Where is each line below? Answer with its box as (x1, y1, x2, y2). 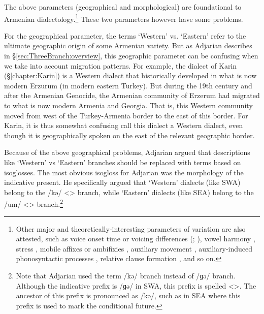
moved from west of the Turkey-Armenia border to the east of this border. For (4, 110, 248, 120)
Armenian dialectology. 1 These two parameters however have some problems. (4, 12, 243, 24)
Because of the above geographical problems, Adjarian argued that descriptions (4, 147, 250, 158)
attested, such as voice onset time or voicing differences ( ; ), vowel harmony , (16, 233, 255, 244)
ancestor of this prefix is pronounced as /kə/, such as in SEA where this (16, 290, 241, 301)
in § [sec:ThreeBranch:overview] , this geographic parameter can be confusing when (4, 50, 258, 61)
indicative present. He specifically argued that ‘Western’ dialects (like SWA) (4, 177, 241, 187)
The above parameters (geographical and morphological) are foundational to (4, 2, 242, 12)
